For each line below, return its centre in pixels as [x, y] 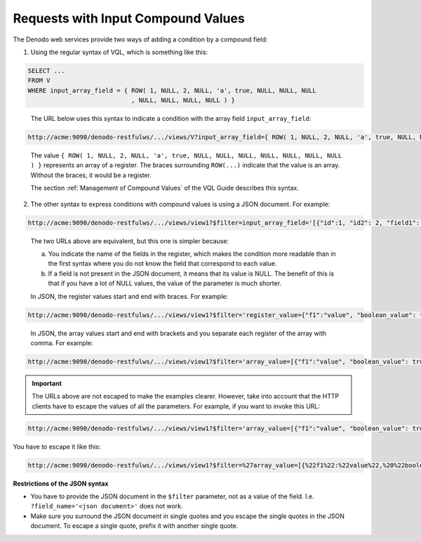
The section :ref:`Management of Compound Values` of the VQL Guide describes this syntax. [165, 188]
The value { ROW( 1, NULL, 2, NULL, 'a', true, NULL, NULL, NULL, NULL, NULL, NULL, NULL [186, 155]
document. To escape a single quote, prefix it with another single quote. [134, 526]
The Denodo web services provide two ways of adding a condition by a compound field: [140, 39]
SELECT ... [46, 71]
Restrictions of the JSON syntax [61, 483]
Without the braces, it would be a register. [91, 175]
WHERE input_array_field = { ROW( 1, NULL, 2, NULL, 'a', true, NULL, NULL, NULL [172, 90]
